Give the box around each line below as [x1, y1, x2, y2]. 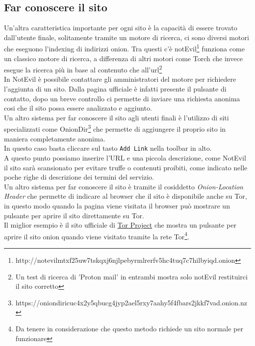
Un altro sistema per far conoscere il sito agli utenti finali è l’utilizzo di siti [4, 112, 229, 122]
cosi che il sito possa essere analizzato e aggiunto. [4, 103, 152, 113]
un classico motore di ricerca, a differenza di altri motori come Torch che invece [4, 53, 243, 63]
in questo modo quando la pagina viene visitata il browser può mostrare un [4, 200, 230, 210]
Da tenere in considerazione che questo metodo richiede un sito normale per [15, 323, 243, 333]
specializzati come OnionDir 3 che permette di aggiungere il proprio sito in [4, 122, 226, 134]
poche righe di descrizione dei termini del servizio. [4, 172, 154, 182]
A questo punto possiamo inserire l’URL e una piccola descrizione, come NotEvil [4, 152, 246, 162]
